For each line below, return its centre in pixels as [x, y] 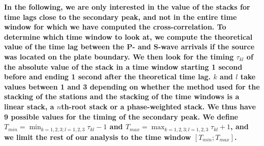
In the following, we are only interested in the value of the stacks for [127, 7]
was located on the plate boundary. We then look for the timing [119, 56]
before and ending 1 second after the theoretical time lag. [108, 77]
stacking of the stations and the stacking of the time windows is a [122, 96]
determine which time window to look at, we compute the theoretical [128, 36]
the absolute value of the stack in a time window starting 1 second [123, 66]
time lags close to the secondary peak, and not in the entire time [121, 17]
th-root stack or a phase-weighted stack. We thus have [158, 106]
